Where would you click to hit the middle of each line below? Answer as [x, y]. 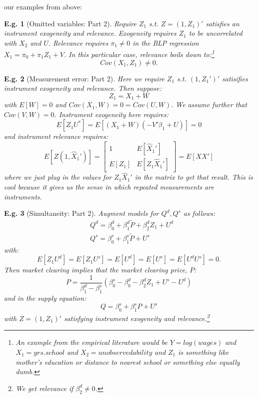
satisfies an [223, 23]
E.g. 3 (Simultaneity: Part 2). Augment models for [82, 213]
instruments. [23, 196]
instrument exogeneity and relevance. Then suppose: [83, 88]
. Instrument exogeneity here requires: [111, 114]
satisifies [235, 78]
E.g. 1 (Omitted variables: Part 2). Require [70, 23]
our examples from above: [43, 6]
